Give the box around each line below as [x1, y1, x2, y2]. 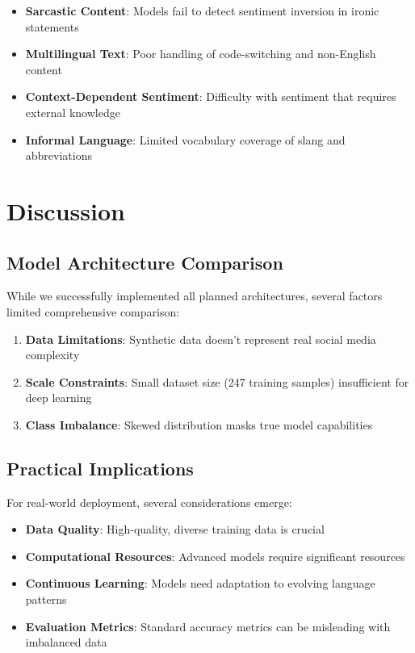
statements [25, 18, 79, 35]
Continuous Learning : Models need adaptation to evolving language [25, 575, 375, 592]
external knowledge [25, 103, 120, 120]
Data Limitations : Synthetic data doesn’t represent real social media [25, 330, 376, 347]
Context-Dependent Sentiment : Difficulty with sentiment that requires [25, 88, 396, 105]
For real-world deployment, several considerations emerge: [6, 493, 292, 510]
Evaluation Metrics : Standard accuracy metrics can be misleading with [25, 617, 391, 634]
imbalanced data [25, 634, 107, 651]
